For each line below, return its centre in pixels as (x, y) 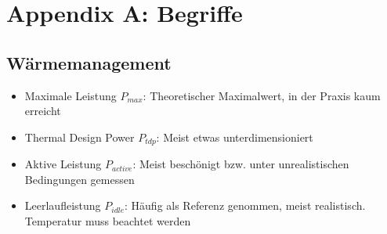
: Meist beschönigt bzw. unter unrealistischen (241, 164)
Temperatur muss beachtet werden (108, 221)
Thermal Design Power (80, 137)
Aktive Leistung (63, 164)
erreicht (43, 111)
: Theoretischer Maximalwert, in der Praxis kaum (262, 95)
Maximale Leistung (71, 95)
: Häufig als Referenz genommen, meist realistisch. (245, 205)
